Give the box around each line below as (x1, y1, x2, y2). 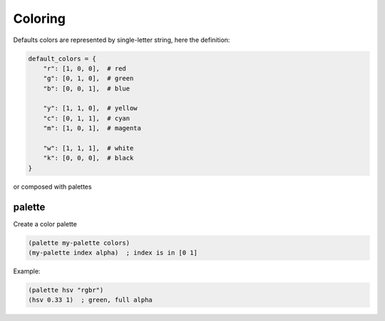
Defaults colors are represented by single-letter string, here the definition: (13, 36, 230, 44)
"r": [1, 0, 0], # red (43, 64, 126, 73)
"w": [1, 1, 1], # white (43, 144, 134, 152)
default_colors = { (28, 54, 96, 63)
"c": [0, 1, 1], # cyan (43, 114, 130, 122)
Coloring (13, 11, 66, 26)
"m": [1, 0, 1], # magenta (43, 125, 142, 132)
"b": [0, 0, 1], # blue (43, 84, 130, 93)
